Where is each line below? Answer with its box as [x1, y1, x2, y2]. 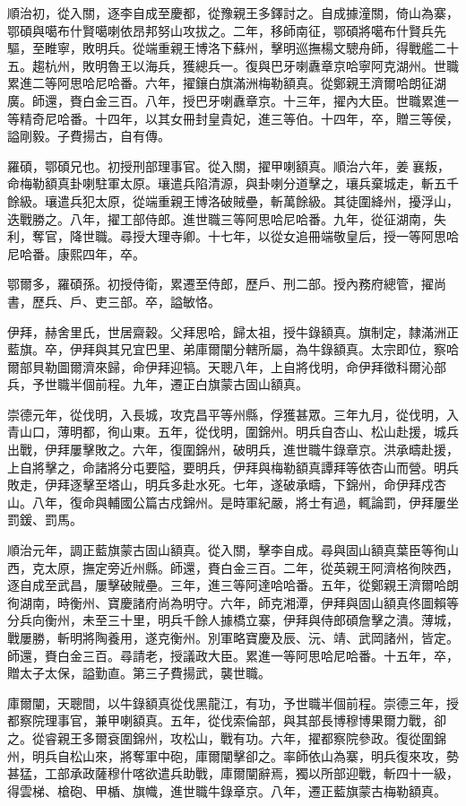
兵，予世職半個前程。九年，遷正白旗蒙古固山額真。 [7, 375, 308, 394]
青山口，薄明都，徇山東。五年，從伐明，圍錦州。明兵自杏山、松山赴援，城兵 [7, 422, 459, 441]
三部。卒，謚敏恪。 [107, 291, 220, 310]
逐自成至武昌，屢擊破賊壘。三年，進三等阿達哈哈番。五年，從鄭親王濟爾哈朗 [7, 576, 459, 594]
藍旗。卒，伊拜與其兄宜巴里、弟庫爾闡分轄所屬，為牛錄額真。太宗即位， [7, 340, 434, 359]
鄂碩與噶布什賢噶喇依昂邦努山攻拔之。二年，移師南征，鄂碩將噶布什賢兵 [7, 21, 434, 39]
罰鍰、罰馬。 [7, 510, 82, 529]
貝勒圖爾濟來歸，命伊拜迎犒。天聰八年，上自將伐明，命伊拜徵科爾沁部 [31, 357, 446, 376]
